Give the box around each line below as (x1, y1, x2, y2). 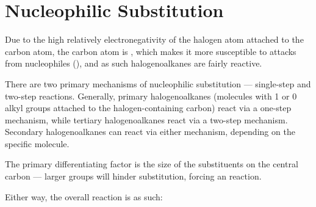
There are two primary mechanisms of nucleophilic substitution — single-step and (5, 77, 311, 90)
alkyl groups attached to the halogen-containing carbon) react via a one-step (5, 101, 292, 114)
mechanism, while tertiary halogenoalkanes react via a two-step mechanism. (5, 113, 288, 126)
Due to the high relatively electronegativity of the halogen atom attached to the (5, 33, 304, 46)
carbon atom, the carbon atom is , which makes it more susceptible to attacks (5, 45, 296, 57)
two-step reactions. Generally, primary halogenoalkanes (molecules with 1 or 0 (5, 89, 297, 102)
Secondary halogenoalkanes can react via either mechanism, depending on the (5, 125, 295, 138)
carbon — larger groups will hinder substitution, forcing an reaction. (5, 170, 262, 183)
